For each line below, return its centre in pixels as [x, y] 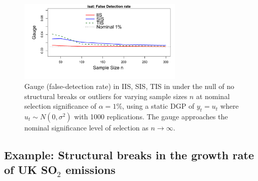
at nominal [213, 96]
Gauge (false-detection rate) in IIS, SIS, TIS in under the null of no [130, 86]
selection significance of [61, 106]
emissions [90, 170]
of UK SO [31, 170]
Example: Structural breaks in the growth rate [129, 154]
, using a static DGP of [158, 106]
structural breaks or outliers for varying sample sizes [106, 96]
